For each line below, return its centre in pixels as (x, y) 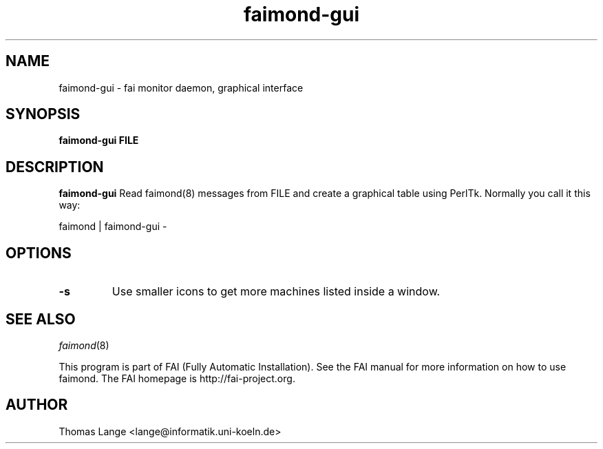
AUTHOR (37, 405)
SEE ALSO (41, 319)
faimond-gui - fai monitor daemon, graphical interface (181, 87)
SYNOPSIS (43, 114)
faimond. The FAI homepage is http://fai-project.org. (177, 378)
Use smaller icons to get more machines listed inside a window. (276, 292)
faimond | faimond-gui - (113, 227)
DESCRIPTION (55, 167)
